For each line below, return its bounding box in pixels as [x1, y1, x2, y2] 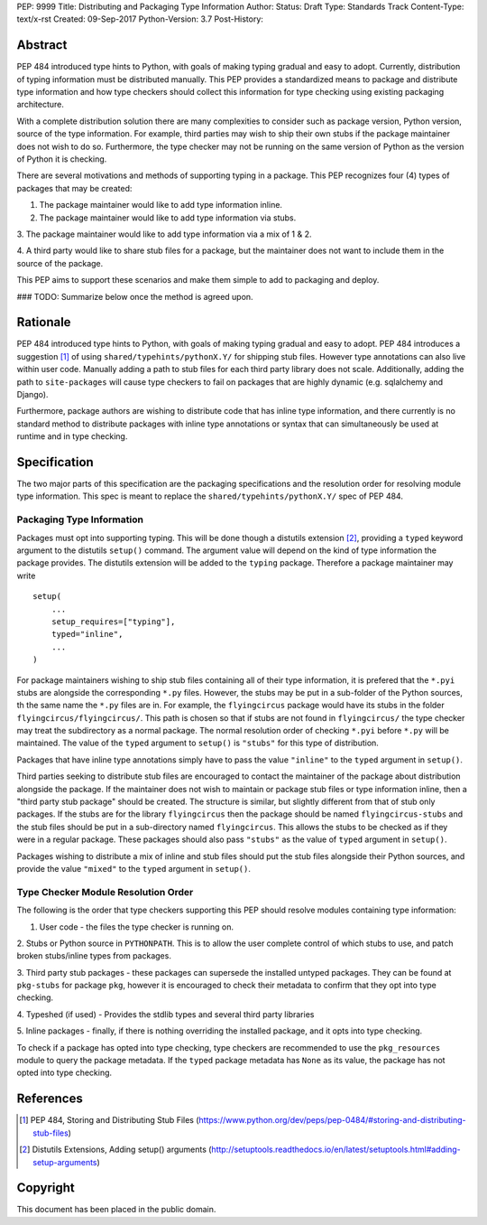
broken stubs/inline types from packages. [16, 950, 171, 961]
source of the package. [16, 257, 104, 268]
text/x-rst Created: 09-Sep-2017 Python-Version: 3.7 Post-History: [16, 14, 263, 24]
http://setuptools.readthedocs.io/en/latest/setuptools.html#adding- [211, 1144, 461, 1155]
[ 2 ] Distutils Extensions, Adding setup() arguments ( [19, 1144, 212, 1155]
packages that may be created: [16, 182, 133, 193]
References [16, 1091, 83, 1107]
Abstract [16, 37, 68, 53]
